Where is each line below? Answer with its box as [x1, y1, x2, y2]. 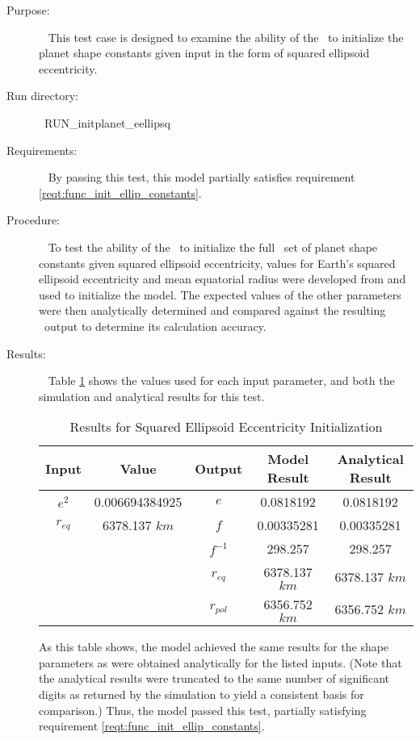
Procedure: [6, 211, 61, 228]
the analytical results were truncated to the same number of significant [39, 670, 390, 687]
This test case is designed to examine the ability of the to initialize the [48, 28, 404, 45]
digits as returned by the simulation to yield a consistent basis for [39, 686, 364, 703]
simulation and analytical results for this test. [39, 387, 265, 404]
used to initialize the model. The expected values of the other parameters [39, 286, 401, 303]
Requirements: [6, 141, 78, 158]
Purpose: [6, 2, 50, 18]
